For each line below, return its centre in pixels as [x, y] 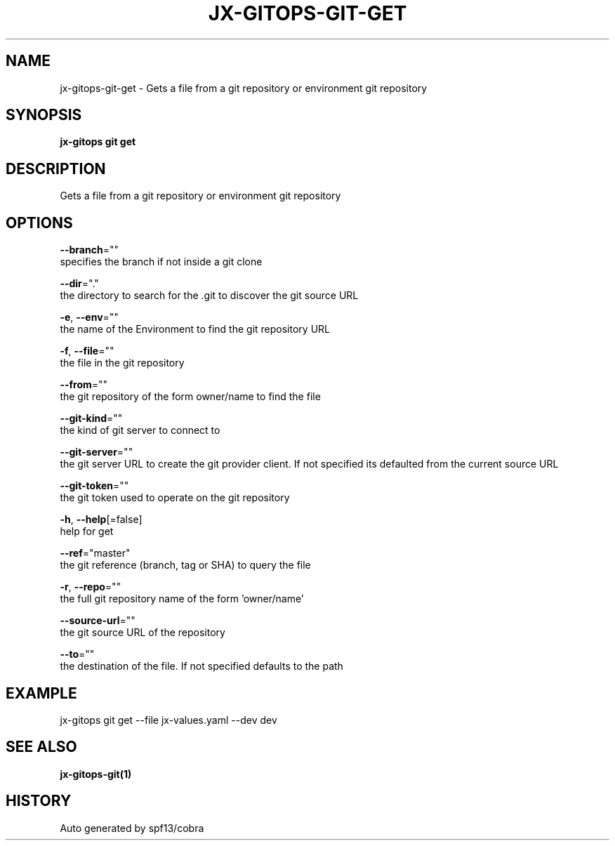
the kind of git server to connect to [140, 430]
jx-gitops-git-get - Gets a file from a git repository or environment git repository [244, 88]
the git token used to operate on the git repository [175, 498]
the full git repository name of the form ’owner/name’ [182, 599]
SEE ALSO [41, 747]
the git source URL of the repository [143, 633]
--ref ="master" [95, 553]
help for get [87, 531]
